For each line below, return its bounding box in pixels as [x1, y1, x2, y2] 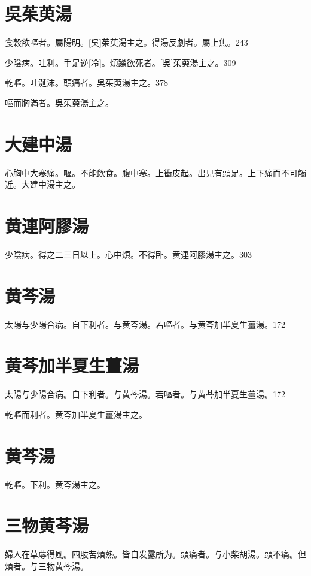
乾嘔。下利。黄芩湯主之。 [5, 478, 105, 490]
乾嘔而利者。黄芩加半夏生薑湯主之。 [5, 408, 147, 420]
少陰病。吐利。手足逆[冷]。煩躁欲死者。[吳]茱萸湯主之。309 [5, 56, 236, 68]
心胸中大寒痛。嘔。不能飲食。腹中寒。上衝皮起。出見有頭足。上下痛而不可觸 [5, 166, 306, 179]
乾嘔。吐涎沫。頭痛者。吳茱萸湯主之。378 [5, 76, 168, 89]
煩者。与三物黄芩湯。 [5, 560, 89, 572]
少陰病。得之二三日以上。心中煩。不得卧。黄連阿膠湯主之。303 [5, 248, 252, 260]
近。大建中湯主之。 [5, 178, 80, 191]
